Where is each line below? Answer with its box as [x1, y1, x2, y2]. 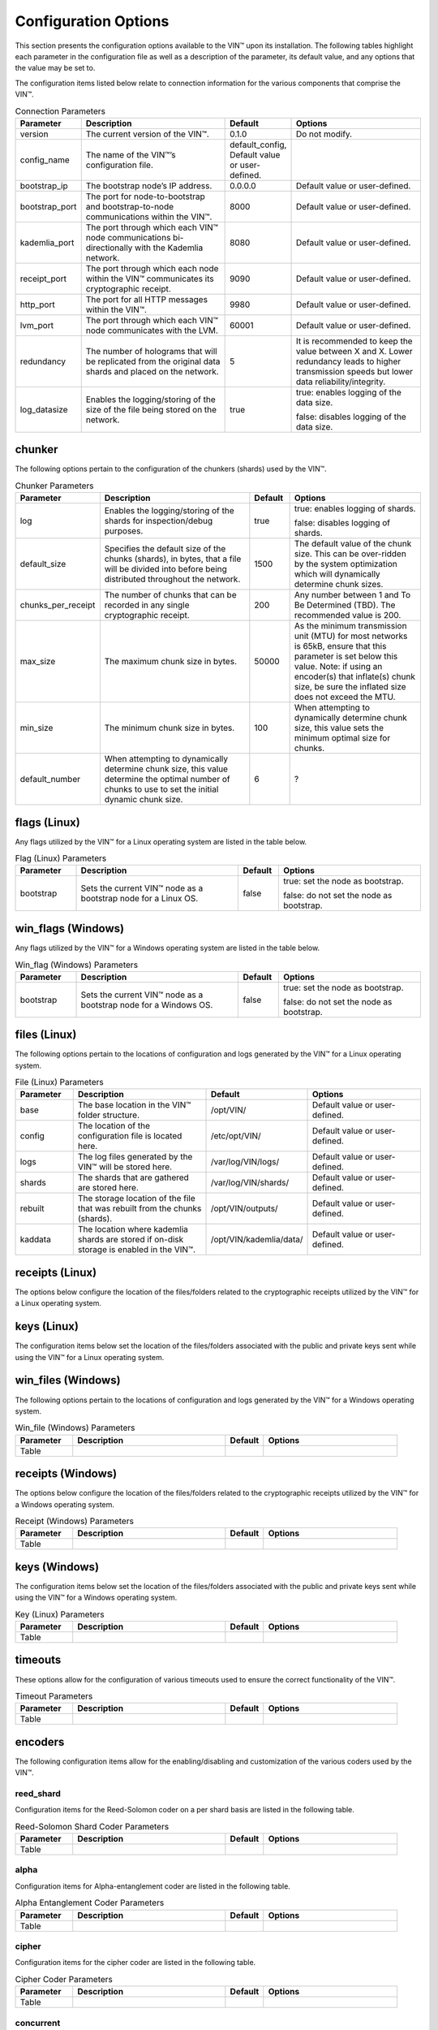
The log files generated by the [77, 1151, 193, 1163]
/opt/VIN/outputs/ [210, 1203, 279, 1214]
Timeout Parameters [15, 1691, 93, 1702]
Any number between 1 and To [294, 590, 411, 601]
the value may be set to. [15, 63, 96, 73]
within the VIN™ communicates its [85, 273, 214, 284]
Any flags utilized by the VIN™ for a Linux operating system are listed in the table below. [15, 836, 307, 846]
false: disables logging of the [295, 411, 407, 422]
